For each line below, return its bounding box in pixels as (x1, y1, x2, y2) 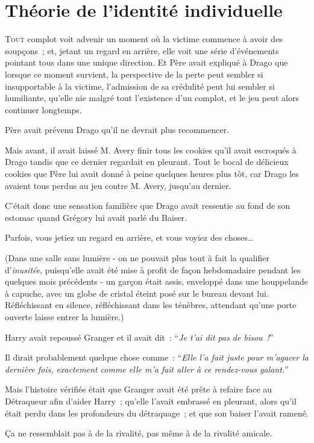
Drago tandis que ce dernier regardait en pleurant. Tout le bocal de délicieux (5, 155, 289, 168)
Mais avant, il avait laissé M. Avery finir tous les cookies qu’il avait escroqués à (5, 143, 297, 156)
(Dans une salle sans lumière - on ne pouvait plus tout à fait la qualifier (5, 252, 269, 264)
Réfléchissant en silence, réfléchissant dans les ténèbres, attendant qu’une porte (5, 299, 297, 311)
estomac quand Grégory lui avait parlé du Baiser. (5, 211, 187, 223)
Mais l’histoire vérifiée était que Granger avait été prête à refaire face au (5, 383, 272, 395)
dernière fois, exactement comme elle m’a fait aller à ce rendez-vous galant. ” (5, 362, 289, 375)
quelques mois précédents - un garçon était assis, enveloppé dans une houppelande (5, 275, 309, 288)
